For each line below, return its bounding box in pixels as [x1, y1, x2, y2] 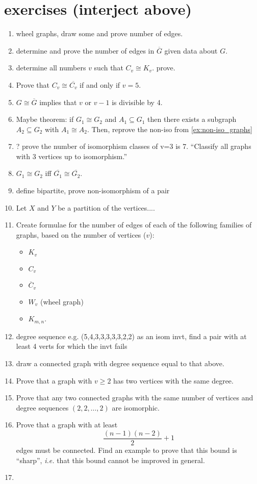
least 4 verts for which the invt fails [16, 341, 127, 351]
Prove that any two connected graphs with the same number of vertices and [16, 392, 253, 403]
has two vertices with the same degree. [113, 375, 234, 386]
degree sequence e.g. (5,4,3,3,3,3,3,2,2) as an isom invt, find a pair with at [16, 330, 247, 341]
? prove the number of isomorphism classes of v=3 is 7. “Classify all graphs [16, 141, 251, 151]
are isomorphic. [112, 402, 160, 413]
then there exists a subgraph [147, 114, 237, 124]
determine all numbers [16, 62, 86, 73]
